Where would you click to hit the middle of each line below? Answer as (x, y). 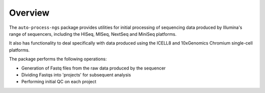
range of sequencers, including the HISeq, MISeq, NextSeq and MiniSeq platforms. (93, 34)
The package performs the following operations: (58, 59)
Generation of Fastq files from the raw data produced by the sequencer (93, 68)
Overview (29, 13)
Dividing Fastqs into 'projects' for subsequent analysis (76, 75)
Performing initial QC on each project (59, 82)
